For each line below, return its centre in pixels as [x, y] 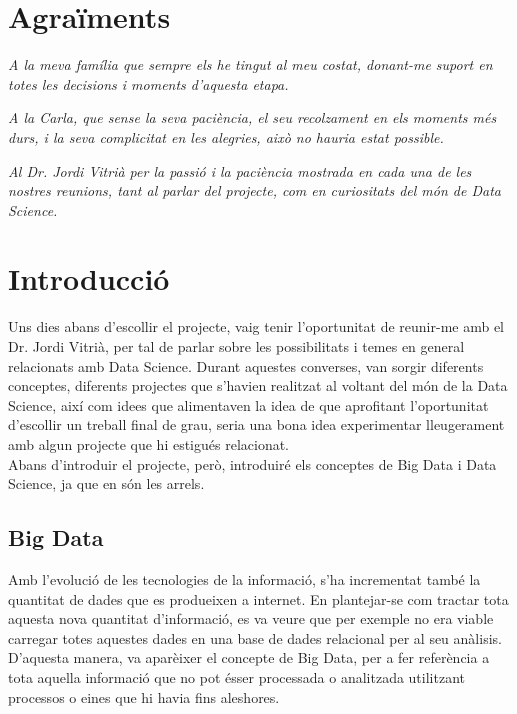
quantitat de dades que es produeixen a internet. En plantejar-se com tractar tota [258, 598]
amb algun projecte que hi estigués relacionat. [149, 443]
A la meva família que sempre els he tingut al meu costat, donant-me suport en [250, 64]
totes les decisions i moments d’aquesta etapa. [148, 83]
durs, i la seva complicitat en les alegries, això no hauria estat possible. [226, 136]
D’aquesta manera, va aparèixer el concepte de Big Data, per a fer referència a [249, 657]
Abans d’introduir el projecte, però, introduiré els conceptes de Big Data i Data [252, 463]
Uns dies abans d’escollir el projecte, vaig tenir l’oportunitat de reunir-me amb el [256, 326]
